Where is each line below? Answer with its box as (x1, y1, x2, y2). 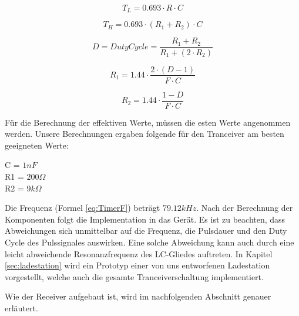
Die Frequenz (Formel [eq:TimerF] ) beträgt (5, 201, 160, 214)
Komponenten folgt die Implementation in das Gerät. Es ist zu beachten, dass (5, 213, 285, 225)
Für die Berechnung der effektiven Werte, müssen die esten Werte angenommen (5, 116, 291, 128)
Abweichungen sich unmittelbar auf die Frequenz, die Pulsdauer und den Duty (5, 224, 287, 237)
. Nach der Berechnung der (196, 201, 293, 214)
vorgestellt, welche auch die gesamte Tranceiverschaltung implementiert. (5, 270, 264, 283)
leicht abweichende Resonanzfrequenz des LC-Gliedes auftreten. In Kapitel (5, 247, 273, 260)
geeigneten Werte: (5, 139, 69, 151)
